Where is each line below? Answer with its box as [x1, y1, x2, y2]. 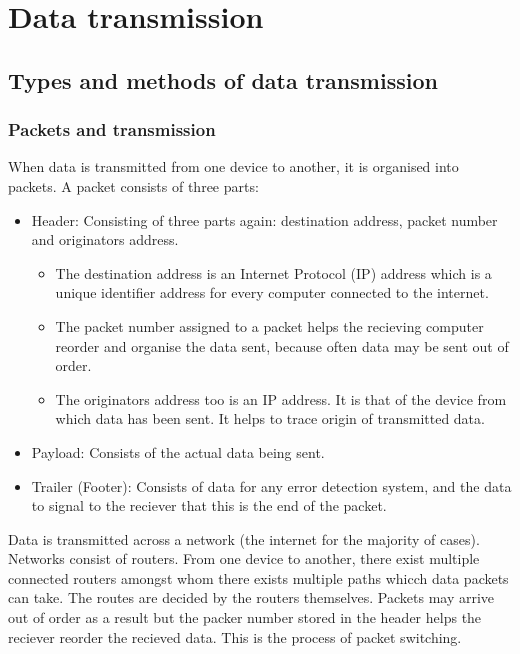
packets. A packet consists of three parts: [8, 175, 259, 196]
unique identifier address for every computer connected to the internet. [55, 282, 489, 303]
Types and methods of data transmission [8, 64, 438, 95]
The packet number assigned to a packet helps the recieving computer [55, 315, 484, 336]
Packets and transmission [8, 117, 216, 142]
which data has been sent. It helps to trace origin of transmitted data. [55, 408, 485, 429]
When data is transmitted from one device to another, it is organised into [8, 156, 459, 177]
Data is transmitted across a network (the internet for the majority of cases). [8, 528, 480, 549]
